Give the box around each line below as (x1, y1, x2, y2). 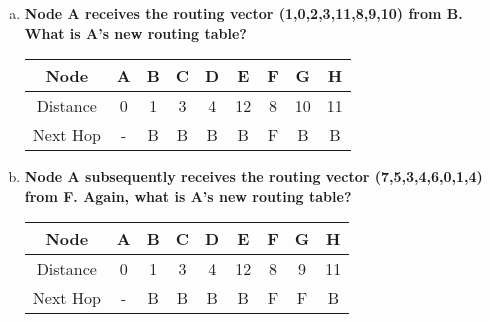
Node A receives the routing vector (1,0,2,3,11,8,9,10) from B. (24, 3, 463, 23)
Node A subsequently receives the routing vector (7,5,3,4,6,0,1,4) (24, 166, 483, 187)
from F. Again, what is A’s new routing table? (24, 185, 352, 206)
